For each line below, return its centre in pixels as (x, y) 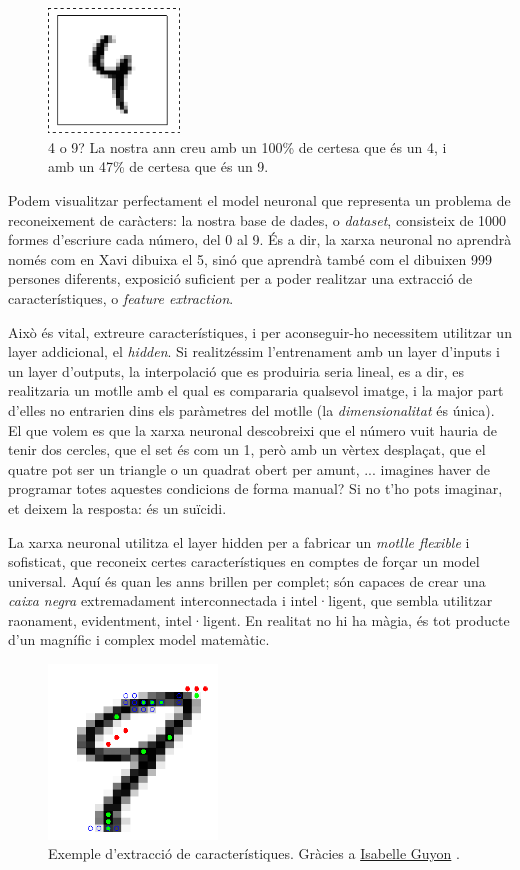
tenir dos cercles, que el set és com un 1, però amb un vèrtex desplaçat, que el (247, 449)
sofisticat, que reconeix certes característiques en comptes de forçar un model (244, 561)
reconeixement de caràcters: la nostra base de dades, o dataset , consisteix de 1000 (257, 219)
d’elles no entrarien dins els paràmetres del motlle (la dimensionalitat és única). (251, 409)
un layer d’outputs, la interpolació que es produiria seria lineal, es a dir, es (236, 370)
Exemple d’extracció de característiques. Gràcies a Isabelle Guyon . (254, 853)
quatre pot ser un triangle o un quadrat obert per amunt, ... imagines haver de (249, 468)
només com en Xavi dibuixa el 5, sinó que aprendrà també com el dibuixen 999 (250, 258)
